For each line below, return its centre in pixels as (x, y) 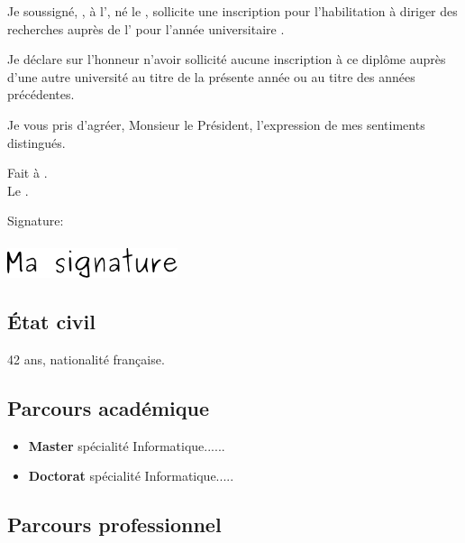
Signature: (36, 221)
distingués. (36, 142)
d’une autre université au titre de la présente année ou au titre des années (211, 76)
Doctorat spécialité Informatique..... (131, 476)
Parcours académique (109, 407)
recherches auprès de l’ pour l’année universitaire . (146, 28)
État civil (52, 322)
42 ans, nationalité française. (86, 359)
